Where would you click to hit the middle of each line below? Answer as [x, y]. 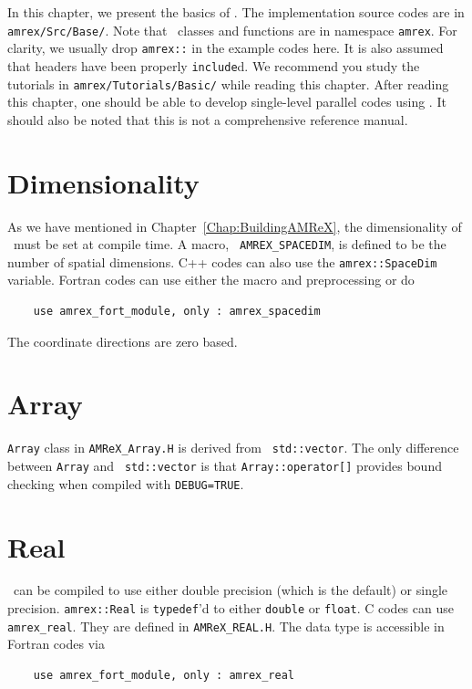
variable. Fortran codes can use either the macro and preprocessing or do [211, 280]
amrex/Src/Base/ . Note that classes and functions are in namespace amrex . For [232, 30]
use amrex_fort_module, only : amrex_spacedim [177, 312]
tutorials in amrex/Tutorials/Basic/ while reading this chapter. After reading [228, 84]
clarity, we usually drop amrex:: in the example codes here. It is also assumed [226, 48]
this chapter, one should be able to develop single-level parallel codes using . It [227, 102]
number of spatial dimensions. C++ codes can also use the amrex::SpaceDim [222, 261]
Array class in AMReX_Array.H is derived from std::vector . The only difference [233, 448]
